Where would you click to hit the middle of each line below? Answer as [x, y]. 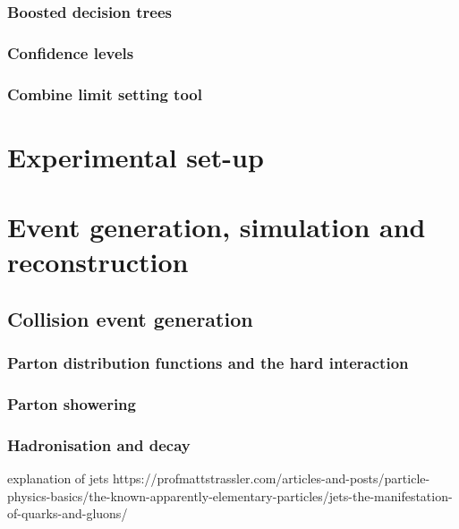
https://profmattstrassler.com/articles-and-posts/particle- [271, 478]
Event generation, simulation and [217, 227]
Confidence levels [71, 52]
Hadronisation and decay [99, 444]
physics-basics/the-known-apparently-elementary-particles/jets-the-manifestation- [230, 495]
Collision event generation [130, 318]
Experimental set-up [136, 156]
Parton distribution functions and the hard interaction [208, 363]
